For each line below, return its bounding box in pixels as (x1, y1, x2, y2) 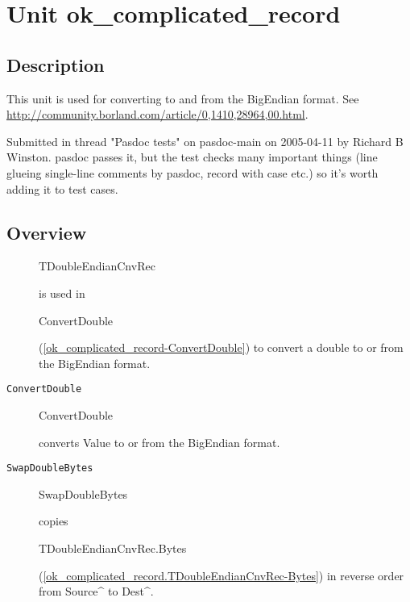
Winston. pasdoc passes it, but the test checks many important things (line (6, 148, 378, 165)
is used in (39, 284, 85, 301)
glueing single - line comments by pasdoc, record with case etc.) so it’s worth (6, 164, 379, 181)
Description (6, 52, 105, 77)
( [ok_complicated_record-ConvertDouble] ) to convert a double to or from (39, 339, 404, 356)
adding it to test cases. (6, 180, 118, 197)
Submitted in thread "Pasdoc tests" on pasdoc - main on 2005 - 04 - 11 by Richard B (6, 132, 404, 149)
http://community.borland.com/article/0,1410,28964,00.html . (6, 106, 309, 123)
